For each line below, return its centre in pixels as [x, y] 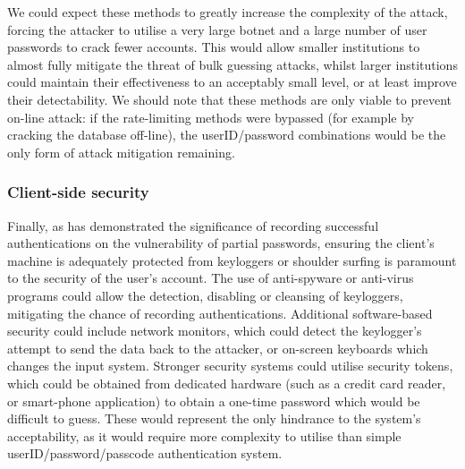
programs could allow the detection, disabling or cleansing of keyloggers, [205, 295]
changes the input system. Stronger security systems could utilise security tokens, [230, 366]
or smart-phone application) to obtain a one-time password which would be [214, 401]
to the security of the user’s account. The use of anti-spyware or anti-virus [211, 278]
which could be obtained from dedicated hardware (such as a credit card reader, [227, 383]
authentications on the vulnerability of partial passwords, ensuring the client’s [221, 243]
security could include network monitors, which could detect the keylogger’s [215, 331]
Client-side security [78, 192]
